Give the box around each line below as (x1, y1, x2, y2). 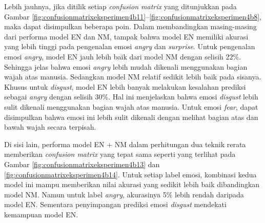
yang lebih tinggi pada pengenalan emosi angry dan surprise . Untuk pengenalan (4, 41, 255, 52)
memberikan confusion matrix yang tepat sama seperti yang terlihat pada (4, 149, 236, 159)
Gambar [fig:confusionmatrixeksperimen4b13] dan (4, 158, 160, 169)
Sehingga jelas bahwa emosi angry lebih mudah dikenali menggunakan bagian (4, 61, 248, 72)
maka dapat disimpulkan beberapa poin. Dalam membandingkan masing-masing (4, 21, 257, 32)
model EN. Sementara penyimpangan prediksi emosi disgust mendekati (4, 199, 227, 210)
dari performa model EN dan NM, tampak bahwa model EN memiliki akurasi (4, 31, 249, 42)
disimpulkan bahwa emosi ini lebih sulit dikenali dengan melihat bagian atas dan (4, 111, 258, 122)
